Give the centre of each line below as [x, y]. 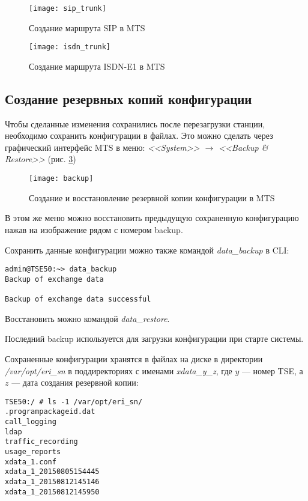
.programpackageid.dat [50, 412]
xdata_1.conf [31, 462]
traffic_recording [41, 442]
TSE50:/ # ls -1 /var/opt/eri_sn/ [74, 402]
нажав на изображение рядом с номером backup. [94, 229]
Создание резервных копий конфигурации [128, 98]
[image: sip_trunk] [68, 8]
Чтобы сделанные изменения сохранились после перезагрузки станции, [135, 123]
